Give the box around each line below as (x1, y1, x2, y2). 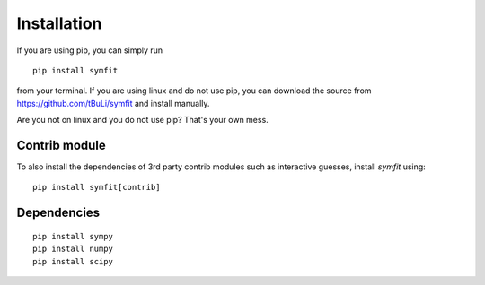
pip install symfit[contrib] (32, 182, 161, 193)
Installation (16, 13, 102, 33)
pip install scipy (32, 256, 114, 266)
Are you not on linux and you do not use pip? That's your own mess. (16, 115, 269, 125)
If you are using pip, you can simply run (16, 45, 163, 56)
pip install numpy (32, 244, 114, 255)
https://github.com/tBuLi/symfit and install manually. (16, 98, 210, 108)
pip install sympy (32, 231, 114, 241)
